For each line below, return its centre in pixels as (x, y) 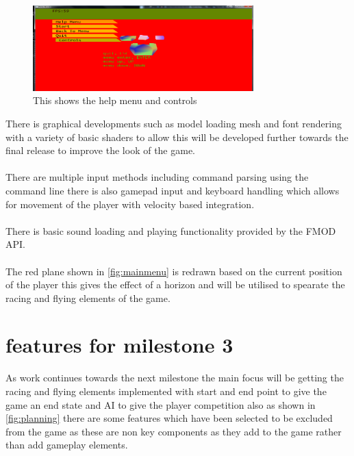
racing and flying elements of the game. (88, 297)
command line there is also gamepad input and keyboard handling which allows (173, 190)
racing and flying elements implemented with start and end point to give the (166, 391)
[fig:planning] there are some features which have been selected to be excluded (169, 418)
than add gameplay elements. (67, 445)
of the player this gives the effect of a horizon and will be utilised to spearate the (175, 284)
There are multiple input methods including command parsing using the (157, 177)
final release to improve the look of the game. (101, 150)
